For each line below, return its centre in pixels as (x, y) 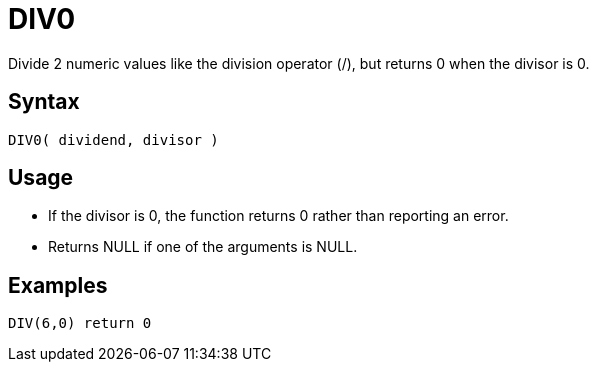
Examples (58, 285)
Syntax (44, 102)
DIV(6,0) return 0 (80, 323)
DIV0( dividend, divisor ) (113, 139)
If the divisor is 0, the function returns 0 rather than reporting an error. (278, 216)
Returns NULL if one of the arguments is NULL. (203, 247)
